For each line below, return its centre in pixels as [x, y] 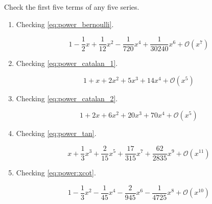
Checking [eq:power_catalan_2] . [67, 98]
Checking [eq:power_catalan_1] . [67, 63]
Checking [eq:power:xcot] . [56, 173]
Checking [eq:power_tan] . [56, 133]
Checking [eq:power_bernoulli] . [65, 24]
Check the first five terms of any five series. [72, 7]
